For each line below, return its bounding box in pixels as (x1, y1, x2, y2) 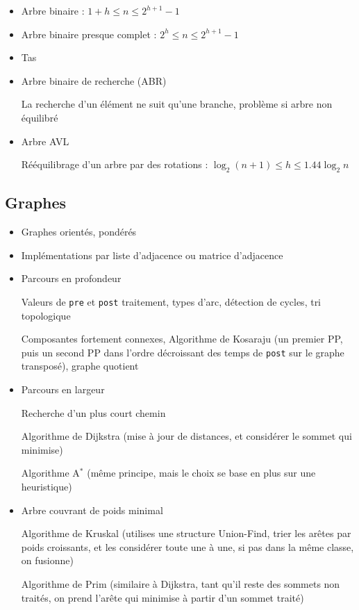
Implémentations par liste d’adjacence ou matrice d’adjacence (21, 247, 283, 262)
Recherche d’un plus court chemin (21, 405, 166, 420)
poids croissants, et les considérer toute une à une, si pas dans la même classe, (21, 539, 354, 554)
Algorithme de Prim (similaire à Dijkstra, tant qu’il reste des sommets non (21, 576, 340, 591)
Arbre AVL (21, 133, 69, 148)
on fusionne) (21, 553, 74, 568)
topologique (21, 308, 71, 322)
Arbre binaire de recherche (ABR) (21, 73, 167, 88)
